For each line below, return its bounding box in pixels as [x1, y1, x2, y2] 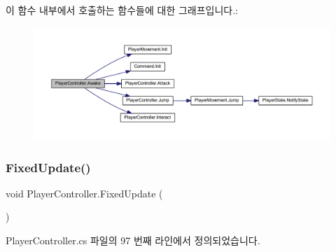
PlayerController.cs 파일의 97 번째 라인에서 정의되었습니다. [6, 233, 260, 248]
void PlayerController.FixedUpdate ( [6, 185, 163, 200]
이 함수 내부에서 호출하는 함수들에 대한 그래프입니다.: [6, 3, 238, 17]
